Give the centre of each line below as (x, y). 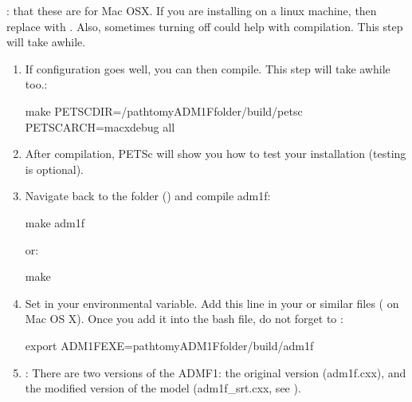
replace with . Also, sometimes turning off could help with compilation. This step (205, 26)
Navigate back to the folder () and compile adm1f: (148, 196)
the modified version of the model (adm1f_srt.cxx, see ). (163, 388)
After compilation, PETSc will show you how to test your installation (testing (216, 154)
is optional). (55, 169)
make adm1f (55, 222)
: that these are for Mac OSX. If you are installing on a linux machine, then (192, 10)
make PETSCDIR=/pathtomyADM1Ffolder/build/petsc (164, 110)
